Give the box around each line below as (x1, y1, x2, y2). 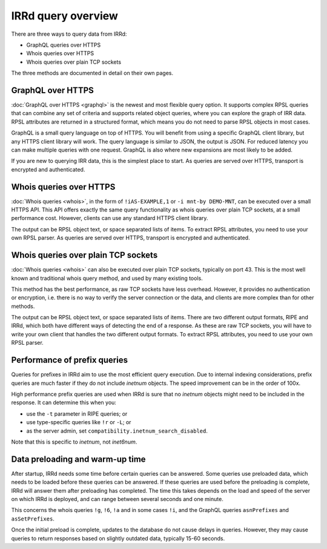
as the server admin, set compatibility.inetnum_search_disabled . (26, 427, 208, 434)
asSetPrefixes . (11, 515, 54, 522)
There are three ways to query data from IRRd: (11, 30, 127, 38)
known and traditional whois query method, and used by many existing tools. (11, 274, 203, 282)
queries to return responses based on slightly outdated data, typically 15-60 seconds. (11, 534, 225, 542)
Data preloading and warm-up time (11, 454, 146, 464)
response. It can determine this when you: (11, 399, 116, 406)
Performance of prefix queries (11, 355, 128, 365)
